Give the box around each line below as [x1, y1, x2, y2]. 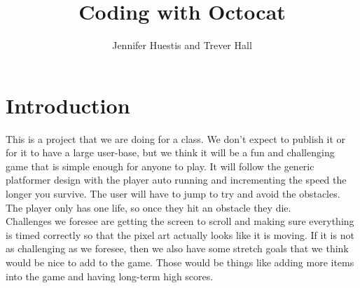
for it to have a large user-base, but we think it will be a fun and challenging [6, 145, 335, 160]
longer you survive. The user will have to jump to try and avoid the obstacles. [6, 186, 340, 201]
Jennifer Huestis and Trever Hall [112, 38, 252, 53]
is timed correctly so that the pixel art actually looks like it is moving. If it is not [6, 227, 354, 242]
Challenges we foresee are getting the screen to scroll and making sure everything [6, 214, 354, 228]
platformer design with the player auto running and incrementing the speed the [6, 172, 347, 187]
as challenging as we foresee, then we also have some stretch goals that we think [6, 241, 349, 256]
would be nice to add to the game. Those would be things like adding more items [6, 255, 354, 269]
